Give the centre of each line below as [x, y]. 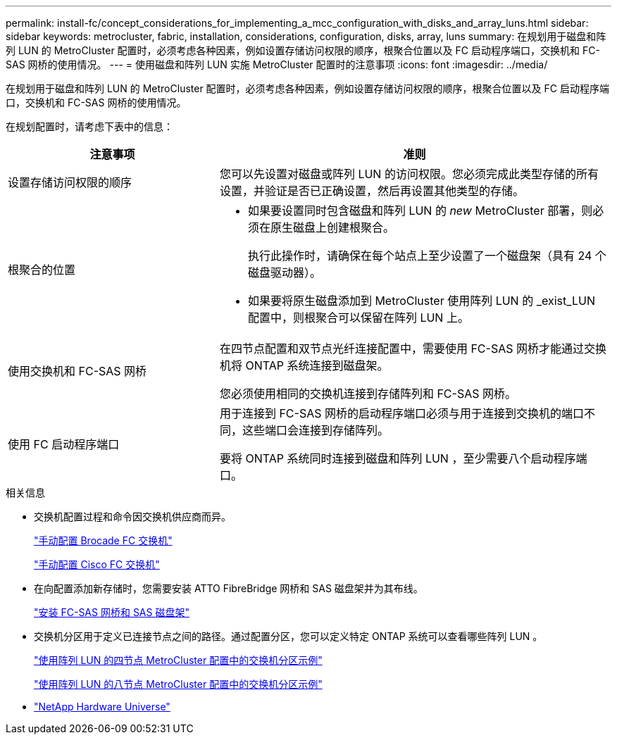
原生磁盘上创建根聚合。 [332, 227]
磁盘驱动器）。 [284, 272]
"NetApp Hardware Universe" [102, 707]
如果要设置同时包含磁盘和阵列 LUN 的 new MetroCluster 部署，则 [420, 211]
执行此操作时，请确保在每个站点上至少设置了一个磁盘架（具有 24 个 [427, 256]
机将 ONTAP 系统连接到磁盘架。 [304, 365]
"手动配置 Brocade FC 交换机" [103, 540]
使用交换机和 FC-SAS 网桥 [77, 371]
